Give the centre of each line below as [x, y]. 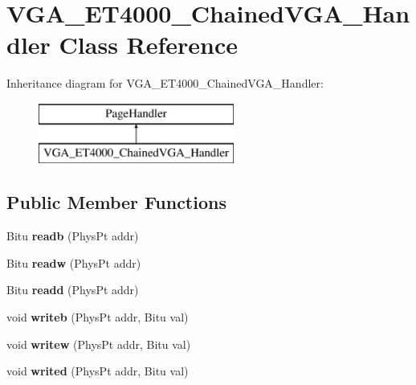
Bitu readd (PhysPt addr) [73, 290]
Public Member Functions [116, 202]
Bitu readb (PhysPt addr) [73, 236]
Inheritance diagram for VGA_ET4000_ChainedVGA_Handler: [165, 83]
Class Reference [149, 45]
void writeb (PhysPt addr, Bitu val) [98, 317]
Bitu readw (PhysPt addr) [74, 262]
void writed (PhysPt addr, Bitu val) [98, 371]
